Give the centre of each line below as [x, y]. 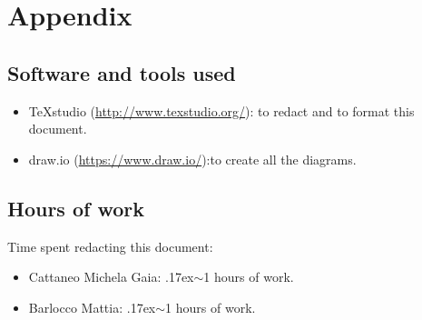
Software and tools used [122, 72]
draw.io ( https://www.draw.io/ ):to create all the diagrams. [192, 159]
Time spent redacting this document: [110, 246]
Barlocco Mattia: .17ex [92, 307]
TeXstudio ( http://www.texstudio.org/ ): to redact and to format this [221, 110]
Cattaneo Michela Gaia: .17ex [111, 277]
